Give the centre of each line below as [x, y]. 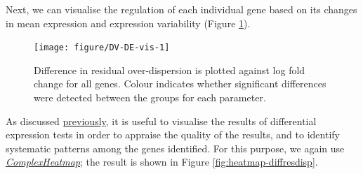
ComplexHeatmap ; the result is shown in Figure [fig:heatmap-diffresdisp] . [162, 162]
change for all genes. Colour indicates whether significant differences [180, 84]
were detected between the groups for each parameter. [150, 97]
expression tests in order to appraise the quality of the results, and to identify [173, 135]
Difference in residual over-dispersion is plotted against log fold [170, 70]
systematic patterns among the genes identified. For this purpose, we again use [175, 148]
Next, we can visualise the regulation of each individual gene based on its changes [181, 9]
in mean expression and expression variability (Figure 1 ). [128, 23]
